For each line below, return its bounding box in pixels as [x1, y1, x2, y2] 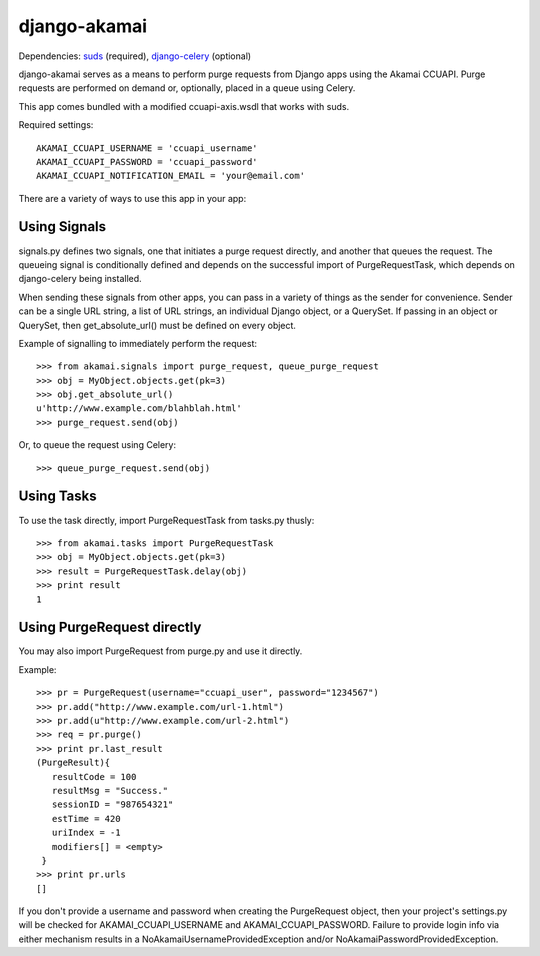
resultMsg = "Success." [51, 785, 169, 796]
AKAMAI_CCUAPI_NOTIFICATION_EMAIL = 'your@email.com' [36, 170, 305, 182]
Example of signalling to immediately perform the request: [18, 337, 258, 349]
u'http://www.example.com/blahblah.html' [36, 403, 242, 414]
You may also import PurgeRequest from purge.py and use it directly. [18, 645, 303, 657]
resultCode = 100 [51, 771, 137, 782]
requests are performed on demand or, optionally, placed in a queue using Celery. [18, 82, 356, 94]
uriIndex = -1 [51, 827, 121, 839]
